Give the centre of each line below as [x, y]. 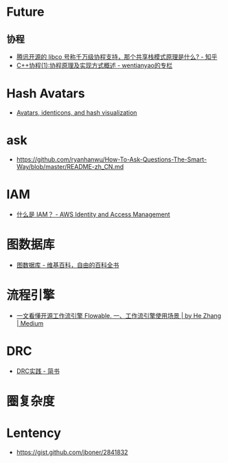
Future [26, 12]
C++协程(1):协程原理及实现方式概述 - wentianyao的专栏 [94, 65]
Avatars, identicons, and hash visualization [77, 112]
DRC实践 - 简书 [38, 371]
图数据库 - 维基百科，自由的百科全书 [68, 264]
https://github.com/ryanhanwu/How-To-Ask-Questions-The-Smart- [112, 159]
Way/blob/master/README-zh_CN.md [70, 166]
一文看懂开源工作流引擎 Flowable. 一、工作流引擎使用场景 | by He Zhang [118, 315]
